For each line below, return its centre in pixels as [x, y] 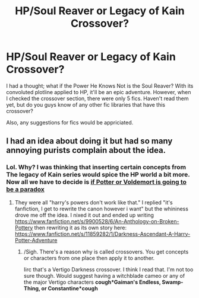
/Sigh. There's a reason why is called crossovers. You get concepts [106, 251]
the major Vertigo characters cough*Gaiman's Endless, [92, 282]
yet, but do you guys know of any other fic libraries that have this [86, 104]
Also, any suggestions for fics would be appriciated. [70, 122]
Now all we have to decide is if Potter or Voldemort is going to [97, 182]
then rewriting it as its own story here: [80, 227]
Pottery [24, 227]
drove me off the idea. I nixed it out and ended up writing [84, 215]
